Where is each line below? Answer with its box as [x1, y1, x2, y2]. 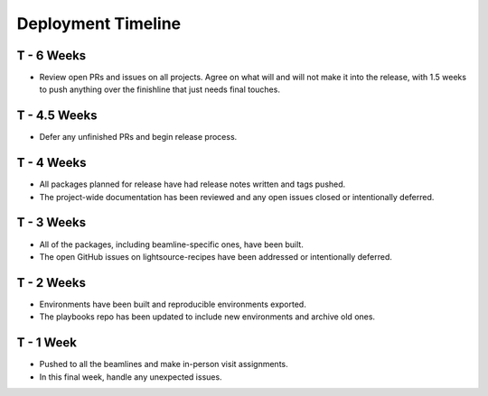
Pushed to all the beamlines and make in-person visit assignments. [39, 359, 288, 370]
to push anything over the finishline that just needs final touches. [39, 84, 280, 95]
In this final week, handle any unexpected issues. [39, 371, 222, 382]
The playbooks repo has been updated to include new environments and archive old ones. [39, 311, 375, 322]
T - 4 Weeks [16, 155, 87, 170]
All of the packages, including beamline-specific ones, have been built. [39, 239, 305, 250]
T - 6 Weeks [16, 48, 87, 63]
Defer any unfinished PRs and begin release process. [39, 132, 238, 143]
